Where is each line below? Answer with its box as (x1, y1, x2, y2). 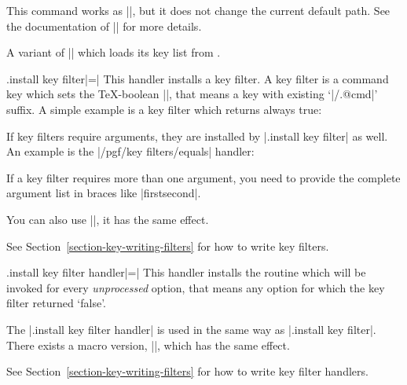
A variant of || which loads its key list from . (6, 44, 221, 60)
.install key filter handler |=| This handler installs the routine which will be (6, 264, 366, 280)
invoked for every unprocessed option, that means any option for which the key (6, 279, 385, 295)
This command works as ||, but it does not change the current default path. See (6, 2, 390, 18)
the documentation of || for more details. (6, 17, 202, 34)
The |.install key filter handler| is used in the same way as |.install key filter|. (6, 321, 376, 337)
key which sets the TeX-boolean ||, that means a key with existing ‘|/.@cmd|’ (6, 86, 378, 102)
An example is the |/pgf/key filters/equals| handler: (6, 143, 255, 159)
